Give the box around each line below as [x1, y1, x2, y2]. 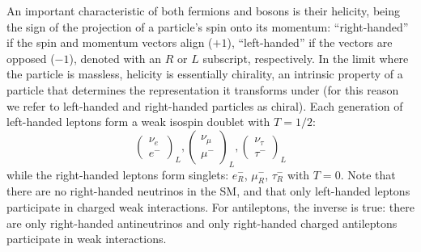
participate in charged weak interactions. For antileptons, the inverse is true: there [6, 198, 415, 215]
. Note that [340, 166, 396, 183]
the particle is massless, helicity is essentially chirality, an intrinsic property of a [6, 65, 403, 82]
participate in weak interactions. [6, 230, 167, 247]
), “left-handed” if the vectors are [227, 34, 393, 51]
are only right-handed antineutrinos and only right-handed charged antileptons [6, 214, 398, 231]
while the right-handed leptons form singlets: [6, 166, 229, 183]
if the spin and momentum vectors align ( [6, 34, 213, 51]
